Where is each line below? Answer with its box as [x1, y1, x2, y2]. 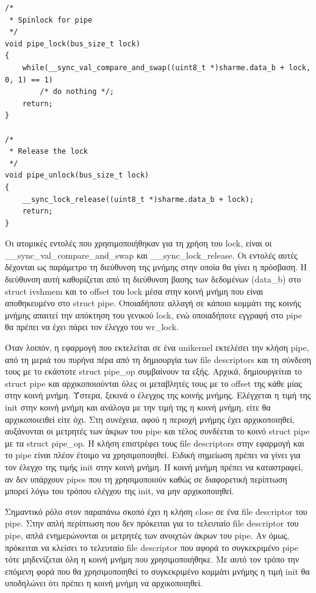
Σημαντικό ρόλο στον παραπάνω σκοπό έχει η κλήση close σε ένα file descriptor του [5, 505, 307, 517]
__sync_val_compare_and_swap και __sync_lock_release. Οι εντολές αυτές [5, 248, 298, 261]
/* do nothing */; [40, 87, 114, 96]
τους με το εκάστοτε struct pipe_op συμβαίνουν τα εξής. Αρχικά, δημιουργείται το [5, 365, 302, 378]
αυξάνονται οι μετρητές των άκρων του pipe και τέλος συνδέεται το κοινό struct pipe [5, 425, 310, 437]
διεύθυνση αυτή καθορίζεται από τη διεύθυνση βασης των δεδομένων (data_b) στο [5, 273, 301, 286]
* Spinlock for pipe [9, 15, 93, 24]
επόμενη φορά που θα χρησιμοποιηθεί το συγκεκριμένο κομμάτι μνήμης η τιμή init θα [5, 564, 310, 577]
